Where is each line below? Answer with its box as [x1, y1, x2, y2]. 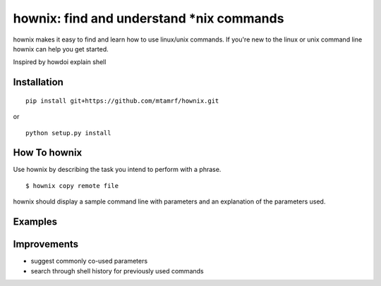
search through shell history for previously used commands [30, 266, 204, 275]
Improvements [13, 238, 79, 250]
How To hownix [13, 147, 83, 158]
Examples [13, 216, 58, 228]
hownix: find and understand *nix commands [13, 11, 284, 26]
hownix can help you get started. [13, 44, 109, 53]
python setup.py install [25, 129, 111, 137]
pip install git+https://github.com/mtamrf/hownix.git [25, 97, 219, 105]
